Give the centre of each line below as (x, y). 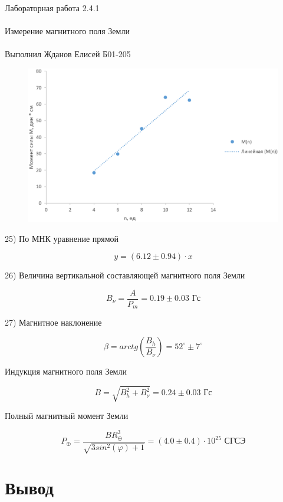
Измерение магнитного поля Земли (67, 31)
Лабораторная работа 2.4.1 (52, 8)
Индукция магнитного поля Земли (66, 371)
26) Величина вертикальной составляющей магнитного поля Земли (125, 275)
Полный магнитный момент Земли (67, 416)
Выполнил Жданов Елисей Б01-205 (68, 54)
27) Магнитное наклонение (53, 322)
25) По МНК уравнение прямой (62, 238)
